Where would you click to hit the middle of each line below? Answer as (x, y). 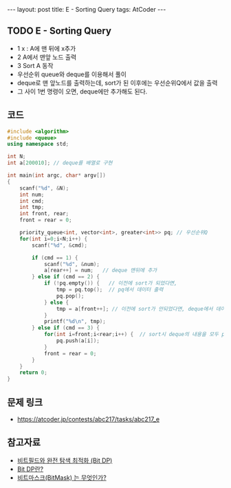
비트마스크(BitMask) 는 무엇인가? (62, 477)
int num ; (32, 195)
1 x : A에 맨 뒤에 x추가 (46, 48)
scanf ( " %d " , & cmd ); (60, 245)
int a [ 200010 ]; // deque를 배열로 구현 (60, 163)
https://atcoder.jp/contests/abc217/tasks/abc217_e (88, 419)
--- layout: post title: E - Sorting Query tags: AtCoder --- (87, 9)
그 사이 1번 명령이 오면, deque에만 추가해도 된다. (82, 91)
